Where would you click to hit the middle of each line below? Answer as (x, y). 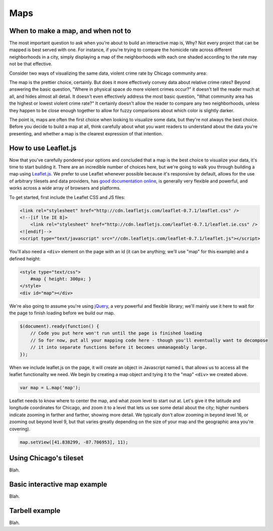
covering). (20, 429)
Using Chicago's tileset (46, 458)
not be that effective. (31, 64)
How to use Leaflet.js (43, 148)
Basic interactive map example (58, 484)
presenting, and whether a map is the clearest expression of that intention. (86, 133)
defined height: (25, 259)
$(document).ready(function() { (60, 326)
